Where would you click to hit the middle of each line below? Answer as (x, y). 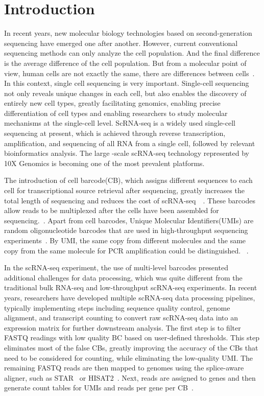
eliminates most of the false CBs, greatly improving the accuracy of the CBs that (131, 347)
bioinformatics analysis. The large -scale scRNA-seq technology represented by (127, 153)
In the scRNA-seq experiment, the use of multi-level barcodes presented (116, 267)
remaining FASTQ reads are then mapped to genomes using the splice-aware (124, 368)
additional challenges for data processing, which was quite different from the (123, 277)
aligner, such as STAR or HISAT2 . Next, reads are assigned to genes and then (130, 377)
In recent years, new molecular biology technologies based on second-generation (128, 33)
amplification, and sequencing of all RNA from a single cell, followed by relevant (130, 143)
